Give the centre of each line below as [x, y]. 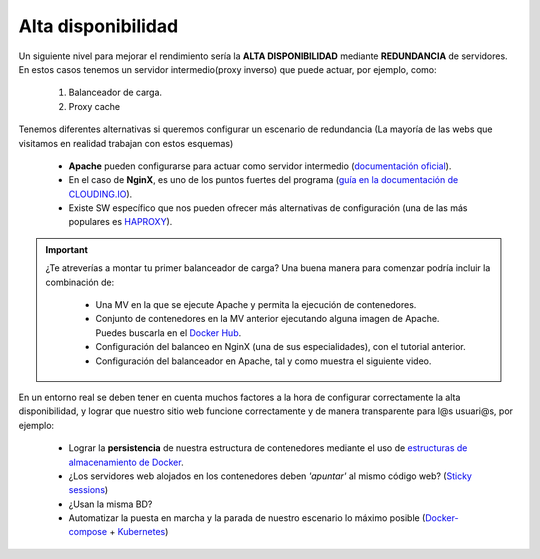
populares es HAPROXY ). [120, 222]
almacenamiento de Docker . [126, 462]
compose [88, 532]
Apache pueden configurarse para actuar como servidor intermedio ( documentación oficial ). [260, 166]
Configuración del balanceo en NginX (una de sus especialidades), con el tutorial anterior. [280, 347]
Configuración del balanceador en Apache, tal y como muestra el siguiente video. [263, 361]
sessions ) [88, 490]
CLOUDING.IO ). [100, 194]
